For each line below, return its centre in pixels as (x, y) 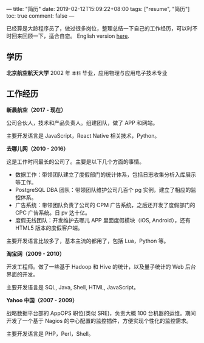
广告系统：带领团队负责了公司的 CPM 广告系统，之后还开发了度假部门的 (105, 205)
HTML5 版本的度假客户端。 (49, 228)
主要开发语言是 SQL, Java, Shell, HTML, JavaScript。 (73, 287)
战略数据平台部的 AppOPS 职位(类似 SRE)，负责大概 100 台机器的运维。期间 (101, 313)
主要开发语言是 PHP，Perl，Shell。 (50, 333)
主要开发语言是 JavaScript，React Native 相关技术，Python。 (83, 135)
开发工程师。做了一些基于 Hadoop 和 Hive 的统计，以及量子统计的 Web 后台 (101, 266)
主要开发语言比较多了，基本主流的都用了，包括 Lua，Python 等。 (88, 241)
